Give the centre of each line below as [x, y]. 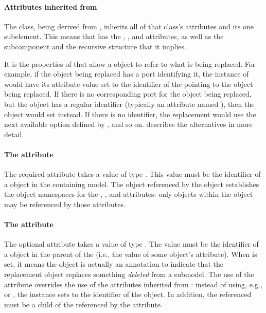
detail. [14, 134]
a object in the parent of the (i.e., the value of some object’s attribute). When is [131, 254]
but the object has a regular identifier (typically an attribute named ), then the [129, 104]
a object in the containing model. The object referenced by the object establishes [132, 184]
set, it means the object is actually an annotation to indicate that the [114, 264]
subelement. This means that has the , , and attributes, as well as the [114, 36]
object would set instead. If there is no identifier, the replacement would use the [130, 114]
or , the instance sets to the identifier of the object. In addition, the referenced [128, 294]
